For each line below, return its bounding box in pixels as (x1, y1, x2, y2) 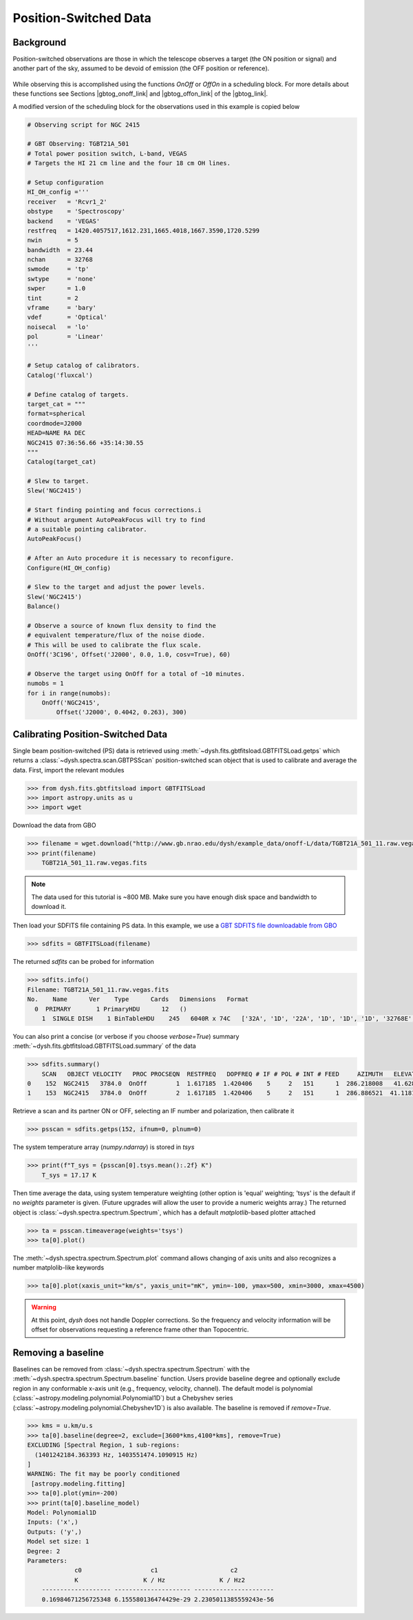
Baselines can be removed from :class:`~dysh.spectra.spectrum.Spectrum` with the (12, 1365, 251, 1373)
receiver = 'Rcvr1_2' (27, 198, 108, 206)
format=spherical (27, 410, 86, 418)
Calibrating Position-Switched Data (12, 728, 168, 740)
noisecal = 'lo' (27, 323, 89, 330)
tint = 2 (27, 294, 78, 302)
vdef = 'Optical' (27, 313, 108, 322)
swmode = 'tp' (27, 265, 89, 273)
